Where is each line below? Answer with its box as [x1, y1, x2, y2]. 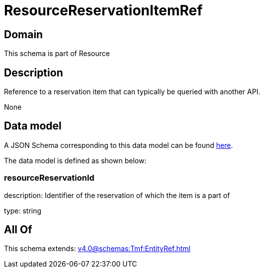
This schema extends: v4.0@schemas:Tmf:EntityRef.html [4, 244, 190, 253]
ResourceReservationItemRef [4, 2, 203, 19]
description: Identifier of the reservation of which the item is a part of [4, 191, 230, 200]
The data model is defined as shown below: [4, 156, 147, 165]
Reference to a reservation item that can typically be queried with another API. [4, 87, 261, 96]
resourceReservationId [4, 173, 94, 183]
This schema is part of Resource [4, 49, 110, 58]
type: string [4, 206, 42, 215]
